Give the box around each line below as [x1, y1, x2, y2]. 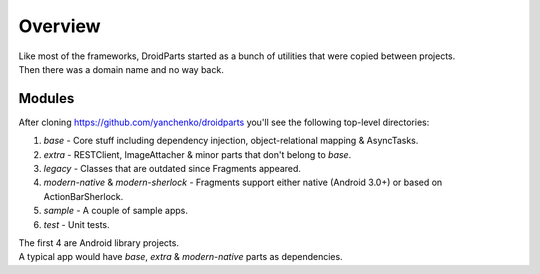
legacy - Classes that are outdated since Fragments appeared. [43, 163, 302, 175]
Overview [18, 15, 101, 37]
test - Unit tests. [43, 218, 110, 230]
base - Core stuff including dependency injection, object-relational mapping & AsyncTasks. [43, 135, 419, 147]
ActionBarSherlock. [43, 190, 124, 202]
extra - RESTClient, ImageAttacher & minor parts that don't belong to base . [43, 148, 352, 160]
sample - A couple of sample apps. [43, 205, 189, 217]
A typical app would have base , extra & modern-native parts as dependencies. [18, 251, 344, 263]
